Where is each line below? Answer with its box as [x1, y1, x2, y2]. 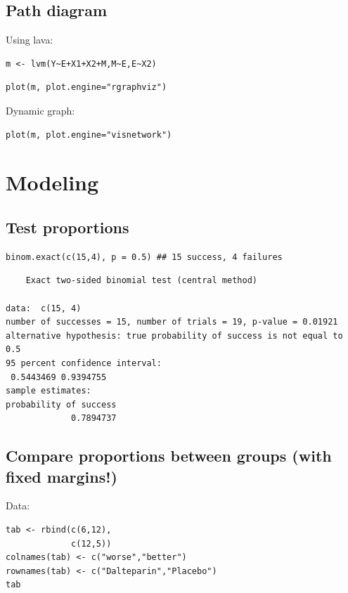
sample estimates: [6, 386, 91, 396]
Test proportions [6, 216, 129, 237]
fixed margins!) [6, 465, 117, 487]
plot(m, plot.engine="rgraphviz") [6, 82, 167, 93]
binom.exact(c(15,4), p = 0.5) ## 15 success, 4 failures [6, 252, 283, 262]
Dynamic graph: [6, 103, 75, 117]
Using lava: [6, 32, 53, 47]
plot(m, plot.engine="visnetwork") [6, 129, 172, 140]
